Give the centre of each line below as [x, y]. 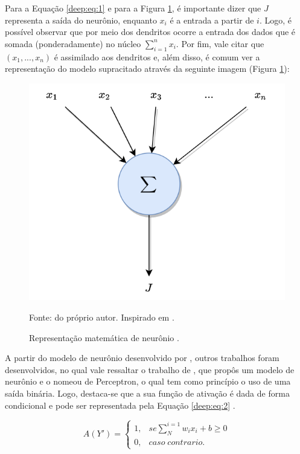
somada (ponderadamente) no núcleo [73, 43]
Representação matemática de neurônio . [104, 337]
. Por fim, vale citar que [220, 43]
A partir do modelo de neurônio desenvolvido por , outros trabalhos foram [142, 358]
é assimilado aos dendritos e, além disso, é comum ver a [157, 56]
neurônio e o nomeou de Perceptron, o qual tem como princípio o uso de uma [148, 381]
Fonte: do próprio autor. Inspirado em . [102, 317]
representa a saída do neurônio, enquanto [81, 20]
